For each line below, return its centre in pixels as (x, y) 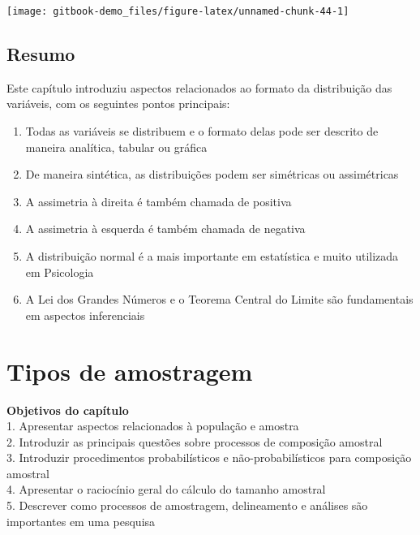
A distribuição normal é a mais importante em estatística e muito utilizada (212, 256)
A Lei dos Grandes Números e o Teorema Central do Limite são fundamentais (219, 299)
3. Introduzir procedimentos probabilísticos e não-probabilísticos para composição (209, 457)
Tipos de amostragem (130, 371)
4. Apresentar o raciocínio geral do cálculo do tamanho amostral (166, 489)
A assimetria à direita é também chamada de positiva (159, 201)
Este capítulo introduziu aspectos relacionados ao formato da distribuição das (199, 87)
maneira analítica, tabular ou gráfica (116, 147)
